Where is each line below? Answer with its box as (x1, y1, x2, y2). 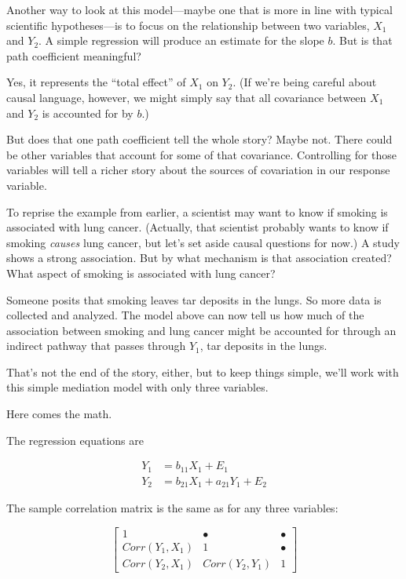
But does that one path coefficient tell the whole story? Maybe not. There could (6, 131, 393, 147)
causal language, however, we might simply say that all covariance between (6, 89, 367, 105)
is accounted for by (42, 104, 134, 121)
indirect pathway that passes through (6, 337, 186, 354)
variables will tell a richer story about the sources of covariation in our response (6, 162, 390, 178)
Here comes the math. (6, 406, 112, 422)
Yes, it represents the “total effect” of (6, 74, 186, 90)
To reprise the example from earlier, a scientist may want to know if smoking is (6, 203, 388, 220)
